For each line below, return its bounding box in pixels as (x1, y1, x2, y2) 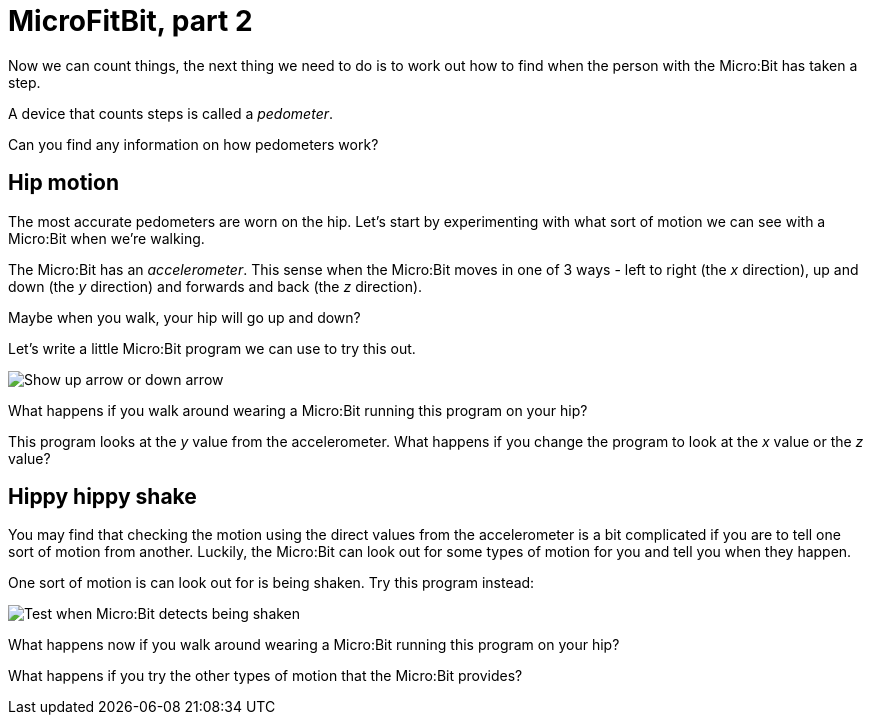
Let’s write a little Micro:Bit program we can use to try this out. (8, 339, 416, 357)
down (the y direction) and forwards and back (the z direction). (8, 277, 423, 295)
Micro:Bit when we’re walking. (8, 229, 205, 247)
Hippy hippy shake (8, 484, 197, 510)
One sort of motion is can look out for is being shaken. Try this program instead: (8, 574, 535, 592)
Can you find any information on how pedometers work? (8, 135, 379, 153)
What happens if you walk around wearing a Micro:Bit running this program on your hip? (8, 401, 588, 419)
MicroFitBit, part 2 (8, 4, 253, 38)
